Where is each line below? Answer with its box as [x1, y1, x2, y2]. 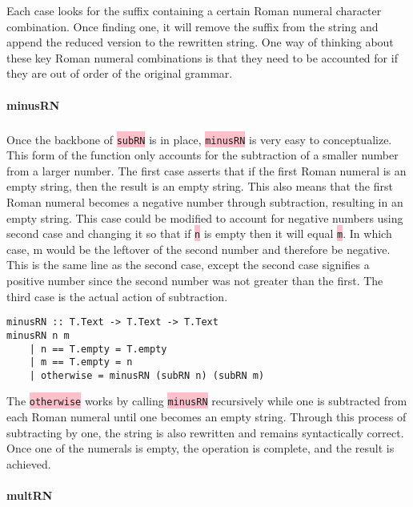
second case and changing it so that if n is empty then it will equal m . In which [6, 225, 392, 242]
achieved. [6, 455, 51, 472]
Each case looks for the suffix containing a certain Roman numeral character [6, 2, 382, 18]
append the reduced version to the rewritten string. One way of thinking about [6, 34, 394, 50]
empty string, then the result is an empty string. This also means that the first [6, 178, 393, 195]
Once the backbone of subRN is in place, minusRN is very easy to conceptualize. [6, 131, 392, 147]
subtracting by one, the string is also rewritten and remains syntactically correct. [6, 424, 404, 441]
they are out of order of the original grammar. [6, 65, 233, 82]
